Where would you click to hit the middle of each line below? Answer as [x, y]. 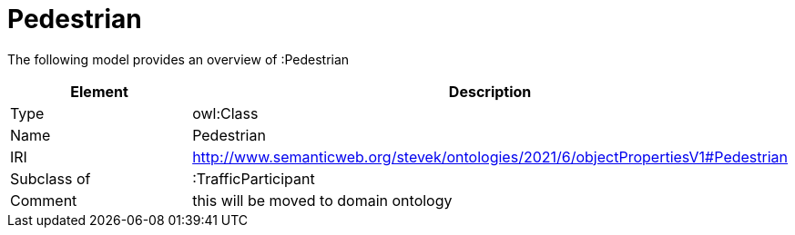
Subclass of [51, 178]
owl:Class [225, 113]
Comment [44, 200]
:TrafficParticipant [254, 178]
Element [99, 91]
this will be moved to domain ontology [322, 200]
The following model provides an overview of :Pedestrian [178, 59]
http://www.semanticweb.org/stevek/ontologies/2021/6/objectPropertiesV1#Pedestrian [490, 157]
